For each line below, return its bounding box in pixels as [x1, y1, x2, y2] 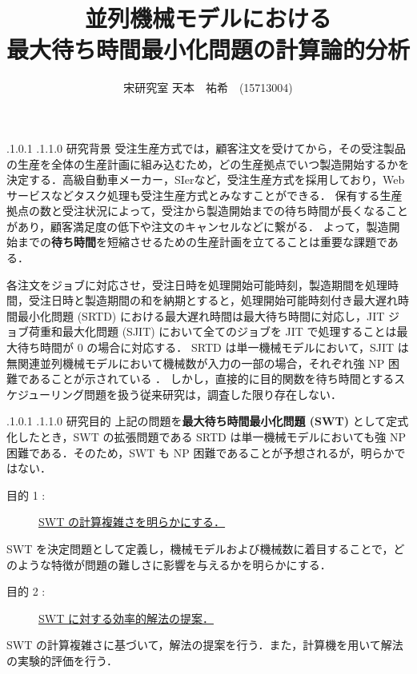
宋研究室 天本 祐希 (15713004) [123, 79, 293, 96]
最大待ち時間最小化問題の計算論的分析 [6, 33, 411, 66]
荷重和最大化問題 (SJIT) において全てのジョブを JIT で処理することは [28, 323, 397, 340]
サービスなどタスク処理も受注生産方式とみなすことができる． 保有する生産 [6, 186, 403, 203]
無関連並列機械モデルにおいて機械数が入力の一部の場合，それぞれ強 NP [6, 354, 385, 371]
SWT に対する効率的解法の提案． [38, 609, 214, 626]
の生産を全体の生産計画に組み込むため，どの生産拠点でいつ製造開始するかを [6, 155, 410, 172]
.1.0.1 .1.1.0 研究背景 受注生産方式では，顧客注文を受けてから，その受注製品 [6, 139, 406, 156]
